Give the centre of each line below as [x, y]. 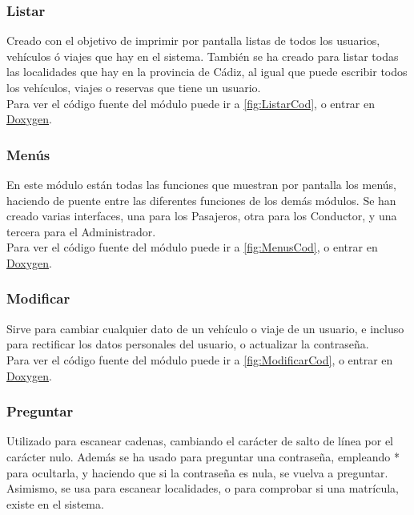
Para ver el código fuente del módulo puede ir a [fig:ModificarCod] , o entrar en [200, 359]
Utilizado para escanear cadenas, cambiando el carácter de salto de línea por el [200, 441]
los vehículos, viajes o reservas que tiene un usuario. [134, 87]
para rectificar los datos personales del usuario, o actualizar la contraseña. [188, 344]
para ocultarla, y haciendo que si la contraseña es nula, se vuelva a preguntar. [197, 472]
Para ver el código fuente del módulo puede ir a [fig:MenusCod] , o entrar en [192, 247]
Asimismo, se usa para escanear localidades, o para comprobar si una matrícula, [203, 488]
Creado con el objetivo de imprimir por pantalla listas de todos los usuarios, [193, 40]
